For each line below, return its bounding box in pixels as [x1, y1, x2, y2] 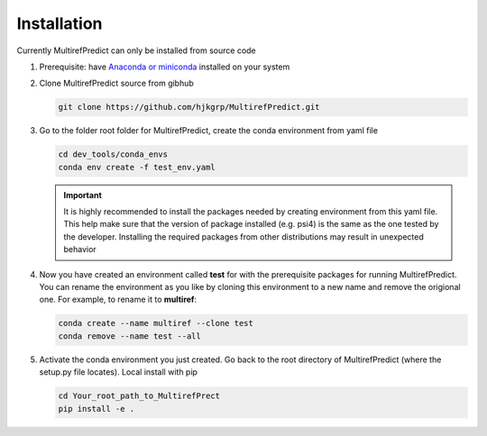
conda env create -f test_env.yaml [58, 162, 216, 172]
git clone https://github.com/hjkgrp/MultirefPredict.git [58, 102, 320, 113]
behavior [63, 244, 96, 255]
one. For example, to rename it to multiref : [39, 294, 198, 305]
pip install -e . [58, 404, 135, 413]
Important [63, 189, 103, 200]
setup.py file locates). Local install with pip [39, 367, 198, 377]
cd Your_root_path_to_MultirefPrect [58, 391, 221, 401]
